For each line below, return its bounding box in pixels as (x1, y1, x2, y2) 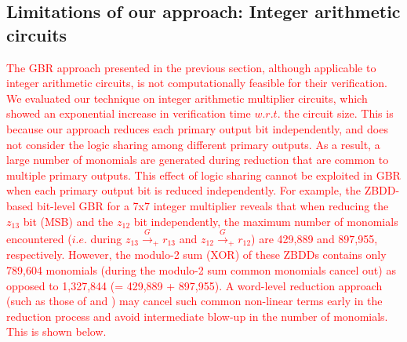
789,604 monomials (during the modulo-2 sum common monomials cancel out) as (6, 261, 396, 278)
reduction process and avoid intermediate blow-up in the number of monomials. (6, 307, 388, 324)
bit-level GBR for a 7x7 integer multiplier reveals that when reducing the (36, 197, 389, 213)
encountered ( (6, 230, 72, 246)
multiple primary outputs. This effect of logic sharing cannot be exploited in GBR (6, 166, 401, 183)
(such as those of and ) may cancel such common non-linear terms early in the (6, 293, 383, 309)
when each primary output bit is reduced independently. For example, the (6, 182, 361, 198)
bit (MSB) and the (23, 213, 114, 229)
